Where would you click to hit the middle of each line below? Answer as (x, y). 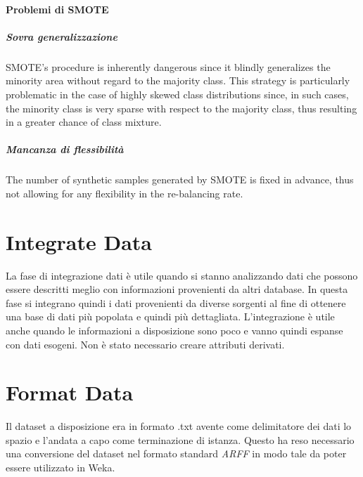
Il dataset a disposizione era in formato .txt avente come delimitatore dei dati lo (179, 426)
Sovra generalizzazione (62, 36)
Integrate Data (79, 241)
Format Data (70, 392)
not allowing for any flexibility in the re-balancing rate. (125, 193)
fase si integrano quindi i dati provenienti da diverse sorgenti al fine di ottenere (176, 302)
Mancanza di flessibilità (65, 149)
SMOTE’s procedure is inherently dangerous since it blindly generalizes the (168, 66)
